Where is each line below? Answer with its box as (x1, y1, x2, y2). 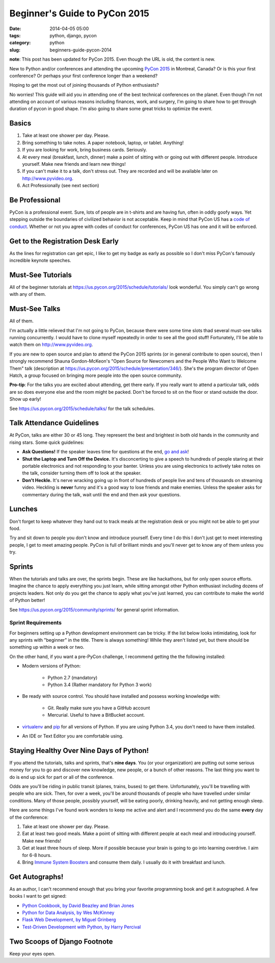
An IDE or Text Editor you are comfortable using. (22, 732, 124, 739)
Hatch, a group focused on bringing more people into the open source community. (9, 372, 183, 378)
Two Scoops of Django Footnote (9, 937, 113, 946)
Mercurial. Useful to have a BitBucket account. (47, 712, 145, 718)
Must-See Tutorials (9, 270, 72, 279)
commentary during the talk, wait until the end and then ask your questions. (22, 491, 181, 497)
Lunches (9, 505, 38, 514)
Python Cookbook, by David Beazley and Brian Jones (22, 902, 134, 908)
